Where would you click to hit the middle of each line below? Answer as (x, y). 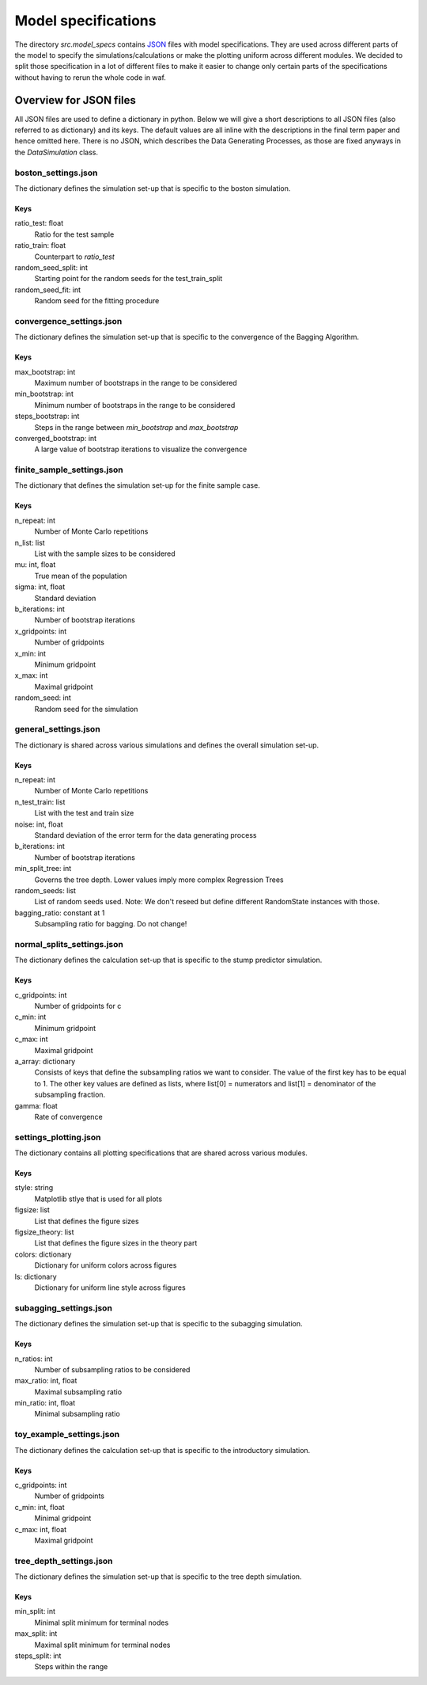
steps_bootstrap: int (47, 416)
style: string (34, 1188)
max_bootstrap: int (45, 371)
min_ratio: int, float (45, 1403)
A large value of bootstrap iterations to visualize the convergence (141, 449)
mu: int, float (35, 565)
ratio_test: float (39, 223)
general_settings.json (57, 729)
